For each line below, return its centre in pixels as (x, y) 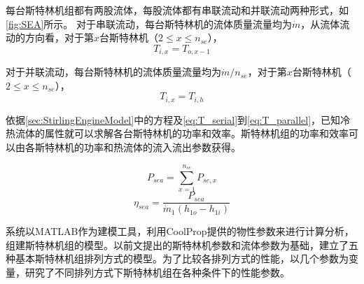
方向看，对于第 (59, 37)
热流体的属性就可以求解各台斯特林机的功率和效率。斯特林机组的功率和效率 (177, 133)
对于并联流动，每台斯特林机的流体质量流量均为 (113, 72)
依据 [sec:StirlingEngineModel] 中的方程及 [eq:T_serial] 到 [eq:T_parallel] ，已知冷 (178, 119)
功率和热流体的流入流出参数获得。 (162, 147)
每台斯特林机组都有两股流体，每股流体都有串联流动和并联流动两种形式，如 (177, 10)
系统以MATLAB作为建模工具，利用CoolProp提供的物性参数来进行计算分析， (180, 231)
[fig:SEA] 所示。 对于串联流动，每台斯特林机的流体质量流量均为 (149, 23)
